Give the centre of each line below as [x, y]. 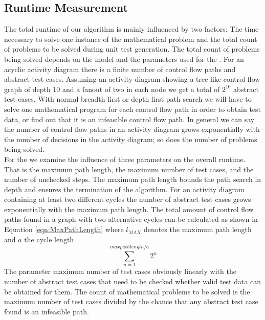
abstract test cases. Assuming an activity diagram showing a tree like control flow [132, 79]
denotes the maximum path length [197, 229]
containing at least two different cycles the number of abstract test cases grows [128, 199]
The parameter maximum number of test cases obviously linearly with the [120, 271]
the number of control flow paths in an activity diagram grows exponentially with [132, 129]
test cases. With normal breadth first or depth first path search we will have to [128, 99]
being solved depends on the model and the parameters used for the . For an [124, 59]
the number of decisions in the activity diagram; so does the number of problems [131, 139]
